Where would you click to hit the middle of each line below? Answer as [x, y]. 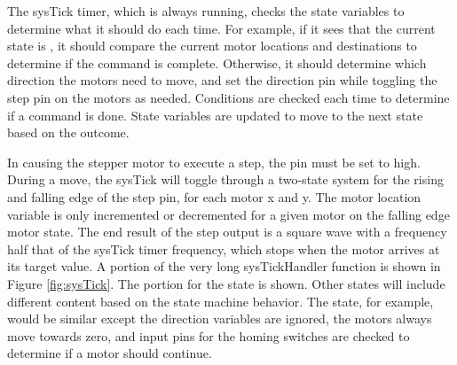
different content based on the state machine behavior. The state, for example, [221, 301]
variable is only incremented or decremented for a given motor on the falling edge [228, 214]
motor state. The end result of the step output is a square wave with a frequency [227, 232]
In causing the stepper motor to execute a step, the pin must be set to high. [214, 162]
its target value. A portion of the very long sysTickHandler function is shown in [224, 266]
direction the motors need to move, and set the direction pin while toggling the [222, 80]
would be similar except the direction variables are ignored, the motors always [220, 318]
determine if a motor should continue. [110, 353]
